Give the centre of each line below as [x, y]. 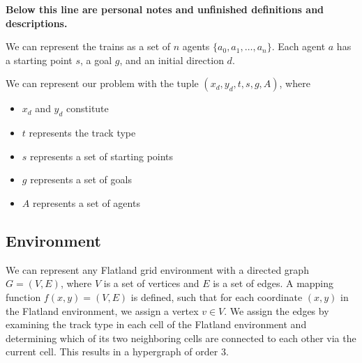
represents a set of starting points [102, 156]
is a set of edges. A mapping [273, 283]
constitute [88, 108]
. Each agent [299, 46]
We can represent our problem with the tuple [102, 83]
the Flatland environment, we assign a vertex [102, 310]
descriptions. [37, 23]
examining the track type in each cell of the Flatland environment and [156, 324]
